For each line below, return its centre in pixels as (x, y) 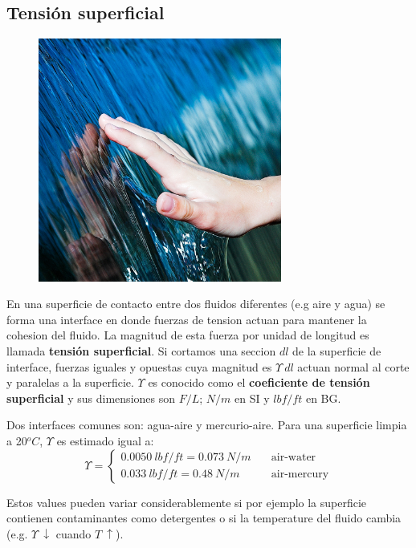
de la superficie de (337, 350)
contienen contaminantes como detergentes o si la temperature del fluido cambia (204, 518)
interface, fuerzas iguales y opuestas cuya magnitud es (139, 366)
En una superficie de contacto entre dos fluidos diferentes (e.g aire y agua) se (196, 304)
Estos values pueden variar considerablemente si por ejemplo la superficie (187, 502)
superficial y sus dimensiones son (91, 398)
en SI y (252, 398)
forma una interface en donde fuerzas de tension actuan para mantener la (187, 319)
